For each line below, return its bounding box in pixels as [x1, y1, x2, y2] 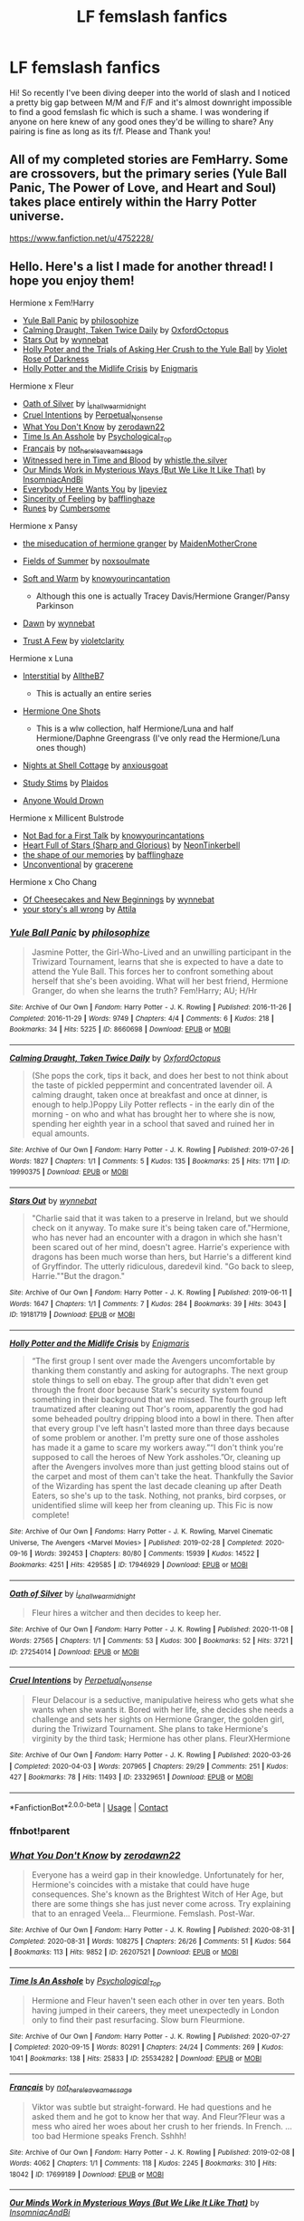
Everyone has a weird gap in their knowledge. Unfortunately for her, [31, 1869, 285, 1880]
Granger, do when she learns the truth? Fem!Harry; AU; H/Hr [31, 986, 258, 996]
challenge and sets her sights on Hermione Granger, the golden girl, [31, 1714, 285, 1725]
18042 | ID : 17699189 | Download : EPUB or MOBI [9, 2169, 165, 2179]
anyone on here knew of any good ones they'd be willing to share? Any [9, 116, 274, 127]
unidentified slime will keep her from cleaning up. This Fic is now [31, 1499, 273, 1510]
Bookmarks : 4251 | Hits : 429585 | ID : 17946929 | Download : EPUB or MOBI [9, 1560, 249, 1569]
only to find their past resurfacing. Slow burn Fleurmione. [31, 2014, 245, 2025]
